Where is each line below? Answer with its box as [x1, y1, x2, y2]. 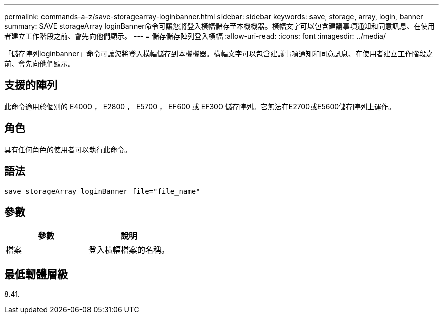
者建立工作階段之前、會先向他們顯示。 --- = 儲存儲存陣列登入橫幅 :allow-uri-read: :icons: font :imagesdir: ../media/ [4, 32, 386, 40]
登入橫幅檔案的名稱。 [88, 245, 170, 255]
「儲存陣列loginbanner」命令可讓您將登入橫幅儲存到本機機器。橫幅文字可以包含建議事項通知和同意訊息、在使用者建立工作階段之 [4, 49, 433, 58]
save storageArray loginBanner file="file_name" [4, 187, 200, 195]
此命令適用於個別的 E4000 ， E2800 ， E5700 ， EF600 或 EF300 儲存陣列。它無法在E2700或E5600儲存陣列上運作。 [4, 102, 396, 111]
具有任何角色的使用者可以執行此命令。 [4, 145, 131, 154]
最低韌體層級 [4, 267, 68, 281]
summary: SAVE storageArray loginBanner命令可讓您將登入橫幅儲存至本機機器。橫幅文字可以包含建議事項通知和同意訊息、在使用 [4, 22, 435, 30]
